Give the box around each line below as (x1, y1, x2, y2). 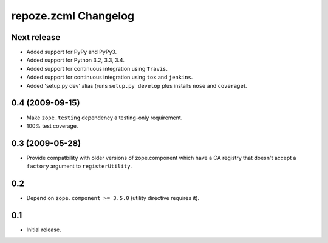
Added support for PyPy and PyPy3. (26, 48, 117, 56)
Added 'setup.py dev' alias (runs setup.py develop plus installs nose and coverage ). (26, 82, 247, 89)
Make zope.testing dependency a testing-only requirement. (26, 114, 183, 121)
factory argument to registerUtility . (26, 162, 132, 170)
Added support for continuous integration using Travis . (26, 65, 168, 72)
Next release (11, 32, 61, 42)
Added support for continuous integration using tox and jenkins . (26, 73, 193, 81)
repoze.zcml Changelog (11, 9, 135, 22)
